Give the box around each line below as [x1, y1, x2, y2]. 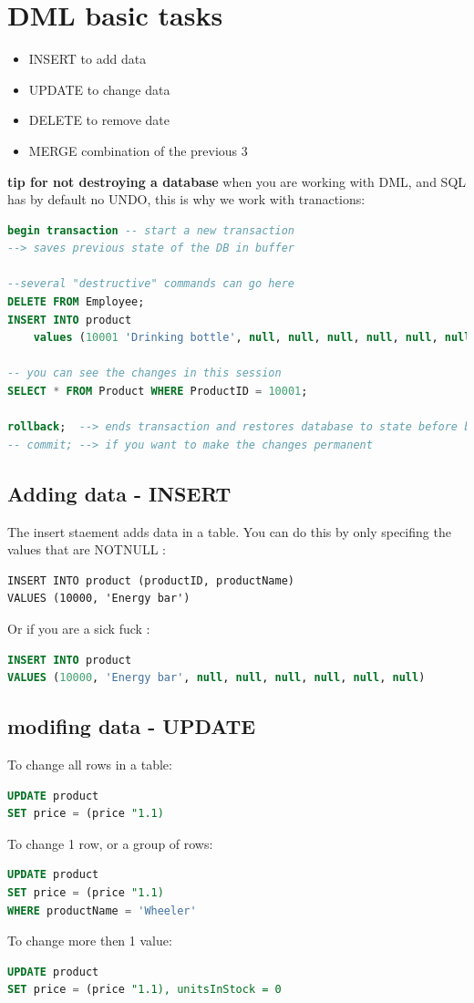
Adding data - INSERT [7, 479, 232, 507]
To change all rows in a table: [7, 754, 172, 773]
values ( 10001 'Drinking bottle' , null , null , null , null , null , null [33, 331, 471, 345]
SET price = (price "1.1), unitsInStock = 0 [7, 983, 282, 997]
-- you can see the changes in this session [7, 367, 282, 380]
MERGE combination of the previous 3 [28, 140, 248, 160]
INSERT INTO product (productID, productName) [7, 574, 294, 587]
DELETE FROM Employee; [7, 295, 145, 309]
